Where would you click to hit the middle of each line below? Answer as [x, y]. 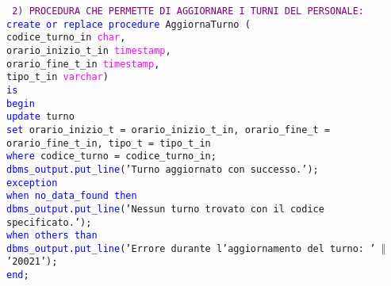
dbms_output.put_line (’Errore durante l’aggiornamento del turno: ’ [191, 248]
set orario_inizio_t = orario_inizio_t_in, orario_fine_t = [169, 130]
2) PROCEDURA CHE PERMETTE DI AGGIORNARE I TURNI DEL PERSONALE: [188, 11]
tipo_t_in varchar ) [57, 77]
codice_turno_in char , [66, 38]
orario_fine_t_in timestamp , [83, 64]
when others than [52, 236]
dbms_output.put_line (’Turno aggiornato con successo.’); [163, 169]
